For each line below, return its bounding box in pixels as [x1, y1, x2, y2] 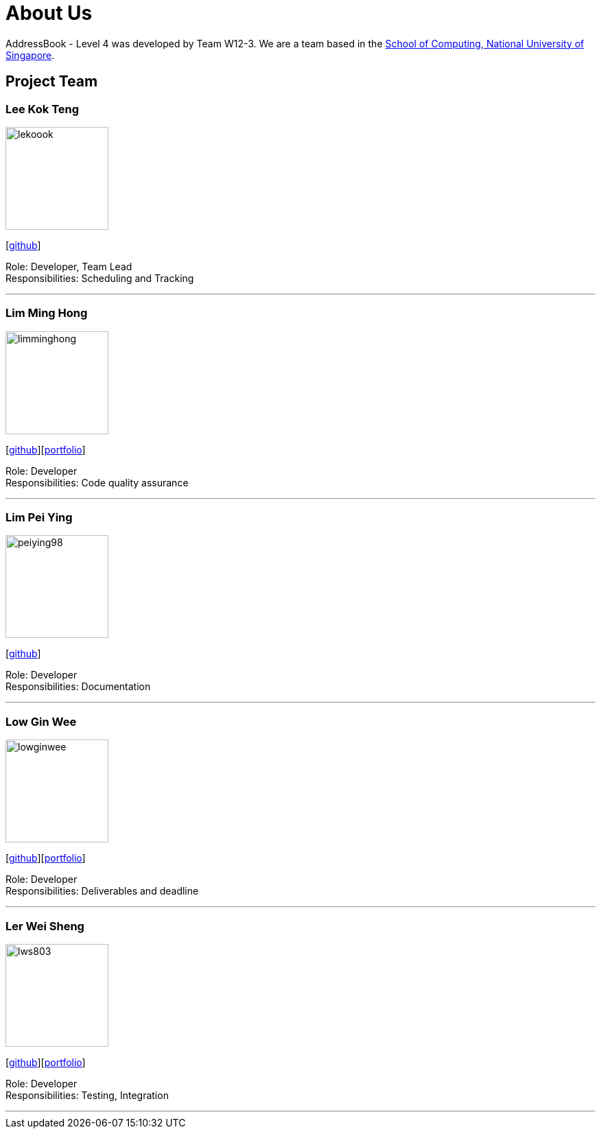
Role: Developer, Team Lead [5, 260, 132, 272]
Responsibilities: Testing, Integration [5, 1089, 169, 1101]
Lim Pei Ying [5, 510, 73, 525]
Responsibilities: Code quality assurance [5, 476, 189, 488]
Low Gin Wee [5, 714, 77, 729]
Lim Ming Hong [5, 306, 88, 320]
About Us [5, 1, 93, 25]
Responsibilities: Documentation [5, 681, 151, 693]
